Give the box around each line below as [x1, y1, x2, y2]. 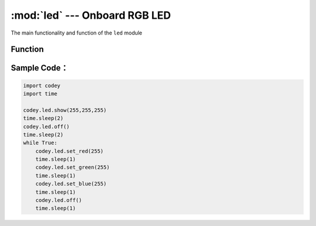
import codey [23, 82, 61, 89]
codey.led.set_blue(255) [35, 180, 107, 187]
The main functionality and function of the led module [11, 29, 143, 36]
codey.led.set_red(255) [35, 148, 104, 155]
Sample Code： [11, 63, 68, 73]
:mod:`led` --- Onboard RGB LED [11, 9, 171, 22]
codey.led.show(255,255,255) [23, 107, 107, 114]
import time [23, 90, 58, 97]
